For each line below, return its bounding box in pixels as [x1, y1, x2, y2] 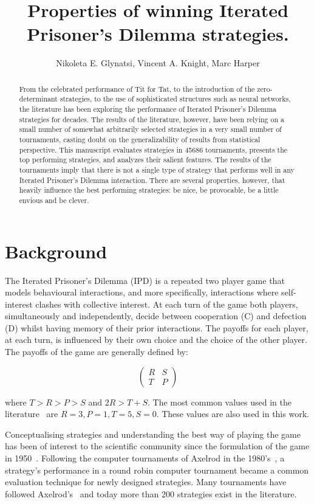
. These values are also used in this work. [156, 407, 309, 420]
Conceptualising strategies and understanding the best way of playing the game [5, 427, 301, 440]
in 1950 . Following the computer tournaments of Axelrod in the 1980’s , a [5, 452, 285, 464]
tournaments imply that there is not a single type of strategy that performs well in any [19, 164, 295, 174]
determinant [19, 94, 58, 104]
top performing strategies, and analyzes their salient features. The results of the [19, 154, 271, 165]
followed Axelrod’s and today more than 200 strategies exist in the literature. [5, 487, 297, 500]
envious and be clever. [19, 195, 89, 205]
